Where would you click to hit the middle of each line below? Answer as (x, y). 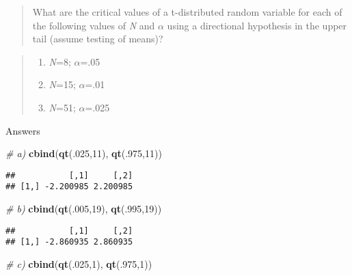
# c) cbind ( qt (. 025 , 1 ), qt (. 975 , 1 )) (79, 263)
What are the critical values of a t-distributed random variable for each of (187, 12)
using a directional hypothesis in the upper (257, 25)
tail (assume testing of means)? (98, 39)
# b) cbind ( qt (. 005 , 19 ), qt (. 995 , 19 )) (84, 209)
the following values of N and (94, 25)
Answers (23, 130)
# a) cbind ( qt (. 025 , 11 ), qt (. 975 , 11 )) (84, 153)
